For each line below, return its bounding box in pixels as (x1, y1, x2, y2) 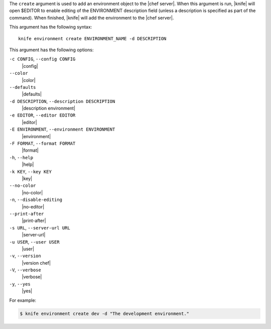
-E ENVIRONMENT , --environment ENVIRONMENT (9, 126, 115, 133)
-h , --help (9, 154, 34, 160)
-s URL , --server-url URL (9, 225, 70, 231)
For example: (9, 297, 37, 303)
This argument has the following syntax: (9, 24, 92, 30)
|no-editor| (22, 203, 45, 209)
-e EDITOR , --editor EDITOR (9, 112, 76, 118)
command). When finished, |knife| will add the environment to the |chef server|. (9, 15, 174, 21)
